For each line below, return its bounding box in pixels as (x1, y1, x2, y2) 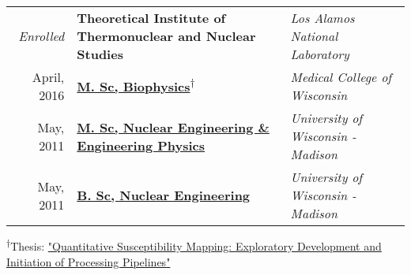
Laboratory (290, 45, 349, 63)
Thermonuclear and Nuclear (77, 27, 256, 45)
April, (32, 68, 65, 86)
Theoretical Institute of (77, 9, 226, 27)
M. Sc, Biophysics (77, 76, 190, 95)
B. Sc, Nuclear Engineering (77, 186, 251, 204)
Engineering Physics (77, 136, 205, 154)
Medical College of (290, 68, 392, 86)
